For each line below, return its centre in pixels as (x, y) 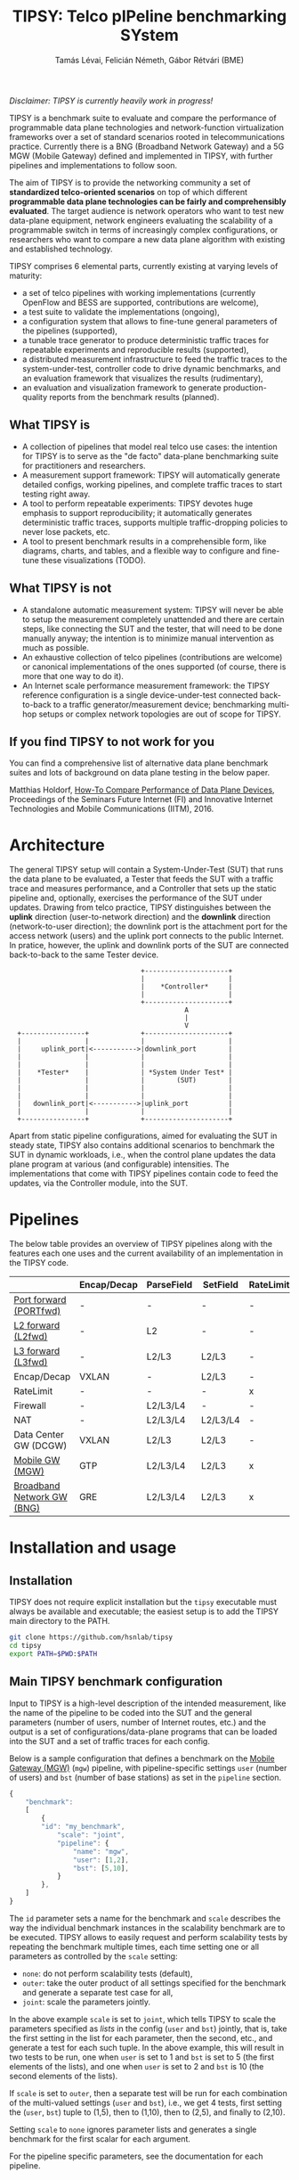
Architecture (57, 845)
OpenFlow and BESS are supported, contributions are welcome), (141, 302)
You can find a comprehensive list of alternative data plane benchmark (139, 763)
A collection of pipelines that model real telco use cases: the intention (149, 447)
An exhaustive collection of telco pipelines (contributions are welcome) (152, 657)
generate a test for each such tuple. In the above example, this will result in (147, 2047)
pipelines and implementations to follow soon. (93, 165)
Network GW (41, 1497)
